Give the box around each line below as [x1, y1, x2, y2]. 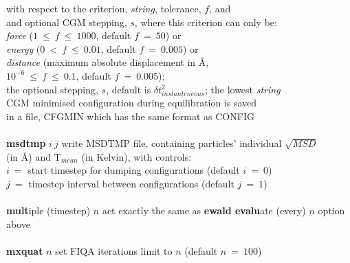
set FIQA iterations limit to [55, 243, 173, 258]
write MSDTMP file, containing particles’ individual [61, 136, 282, 150]
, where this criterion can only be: [134, 14, 277, 29]
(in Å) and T [6, 149, 61, 163]
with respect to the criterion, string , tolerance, [6, 1, 201, 15]
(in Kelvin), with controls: [81, 149, 192, 163]
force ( [6, 28, 33, 43]
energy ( [6, 41, 41, 56]
